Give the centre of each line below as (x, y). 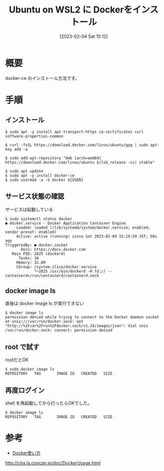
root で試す (22, 347)
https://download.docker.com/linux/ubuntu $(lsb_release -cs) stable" (80, 162)
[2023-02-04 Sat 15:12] (84, 36)
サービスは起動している (29, 209)
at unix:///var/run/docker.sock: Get (44, 322)
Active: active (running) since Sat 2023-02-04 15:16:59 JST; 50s (86, 236)
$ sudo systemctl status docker (39, 219)
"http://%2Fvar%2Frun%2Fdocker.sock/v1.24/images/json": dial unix (77, 326)
